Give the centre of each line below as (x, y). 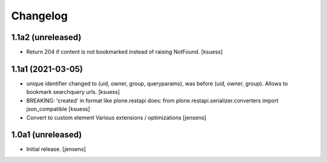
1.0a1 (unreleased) (47, 135)
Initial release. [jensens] (56, 149)
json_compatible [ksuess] (58, 109)
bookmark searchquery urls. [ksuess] (73, 92)
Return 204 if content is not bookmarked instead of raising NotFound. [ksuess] (125, 52)
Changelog (39, 16)
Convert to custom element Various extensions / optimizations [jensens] (116, 118)
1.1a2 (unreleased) (46, 37)
